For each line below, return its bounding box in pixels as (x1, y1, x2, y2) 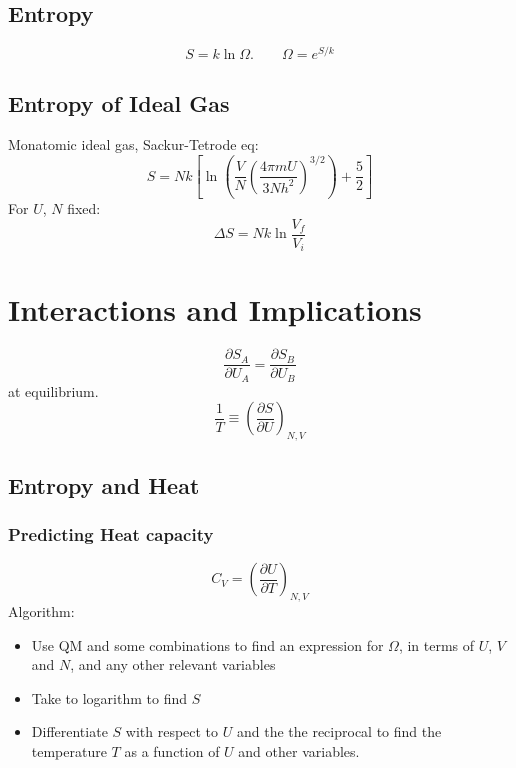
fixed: (67, 198, 101, 219)
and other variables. (238, 741, 360, 762)
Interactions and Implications (8, 289, 422, 330)
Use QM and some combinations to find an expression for (31, 634, 384, 655)
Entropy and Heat (8, 469, 200, 500)
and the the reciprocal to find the (236, 721, 442, 742)
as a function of (124, 741, 220, 762)
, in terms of (398, 634, 475, 655)
